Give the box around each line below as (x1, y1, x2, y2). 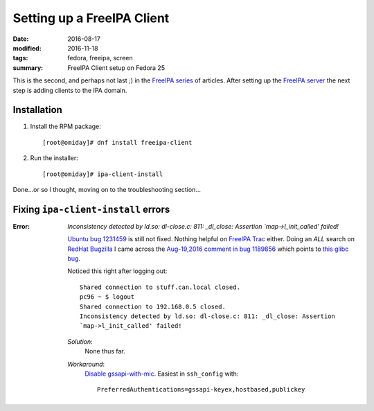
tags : (12, 54, 28, 62)
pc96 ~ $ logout (80, 293, 135, 301)
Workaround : (67, 360, 105, 368)
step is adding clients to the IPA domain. (12, 86, 127, 94)
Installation (12, 104, 62, 116)
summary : (12, 63, 44, 72)
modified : (12, 44, 42, 52)
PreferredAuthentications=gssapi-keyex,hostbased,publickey (97, 385, 305, 394)
